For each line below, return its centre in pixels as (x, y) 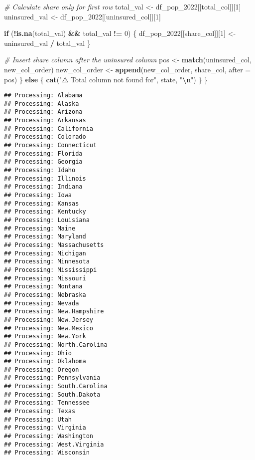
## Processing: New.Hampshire (54, 312)
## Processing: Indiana (43, 187)
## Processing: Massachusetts (54, 245)
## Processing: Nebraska (45, 295)
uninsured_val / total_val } (47, 43)
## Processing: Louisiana (47, 220)
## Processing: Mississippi (51, 270)
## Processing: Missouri (45, 278)
